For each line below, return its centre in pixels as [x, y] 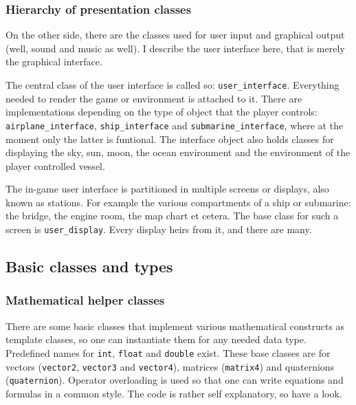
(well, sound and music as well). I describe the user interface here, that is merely [175, 48]
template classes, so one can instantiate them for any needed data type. [156, 339]
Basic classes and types [89, 266]
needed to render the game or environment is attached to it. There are [154, 98]
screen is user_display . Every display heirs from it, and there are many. [159, 229]
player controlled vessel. [55, 165]
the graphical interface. [54, 62]
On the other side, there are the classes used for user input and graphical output [175, 35]
